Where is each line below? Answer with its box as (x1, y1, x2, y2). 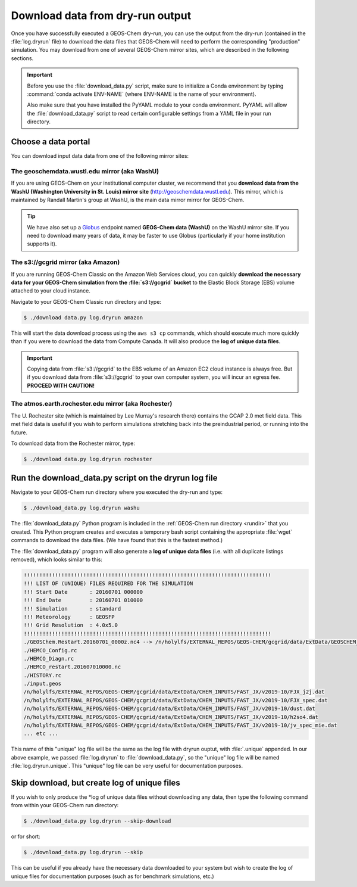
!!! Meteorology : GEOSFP (23, 614, 115, 620)
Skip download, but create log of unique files (11, 778, 181, 788)
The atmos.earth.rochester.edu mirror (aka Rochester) (11, 400, 173, 408)
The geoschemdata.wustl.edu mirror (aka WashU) (11, 167, 159, 175)
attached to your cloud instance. (11, 287, 90, 294)
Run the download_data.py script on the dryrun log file (11, 473, 218, 483)
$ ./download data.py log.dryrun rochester (23, 456, 153, 462)
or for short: (11, 833, 41, 840)
